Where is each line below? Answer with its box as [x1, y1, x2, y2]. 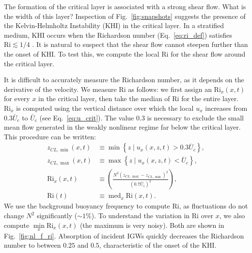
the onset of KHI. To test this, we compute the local [4, 48, 159, 59]
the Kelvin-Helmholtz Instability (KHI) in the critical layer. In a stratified [4, 20, 224, 30]
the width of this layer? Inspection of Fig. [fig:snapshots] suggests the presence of [4, 11, 246, 21]
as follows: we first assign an [128, 84, 212, 94]
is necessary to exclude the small [147, 112, 244, 122]
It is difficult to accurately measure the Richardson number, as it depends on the [4, 74, 244, 85]
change [4, 210, 24, 221]
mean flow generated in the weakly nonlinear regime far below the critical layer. [4, 122, 241, 132]
